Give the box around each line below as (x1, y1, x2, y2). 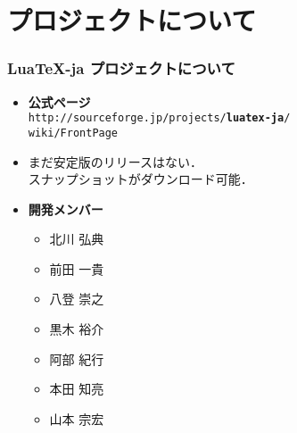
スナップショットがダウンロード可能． (28, 170, 253, 188)
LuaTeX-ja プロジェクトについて (7, 57, 235, 79)
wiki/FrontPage (28, 126, 119, 139)
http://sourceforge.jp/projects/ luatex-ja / (28, 112, 291, 125)
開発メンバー (28, 199, 103, 218)
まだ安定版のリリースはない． (28, 152, 203, 171)
